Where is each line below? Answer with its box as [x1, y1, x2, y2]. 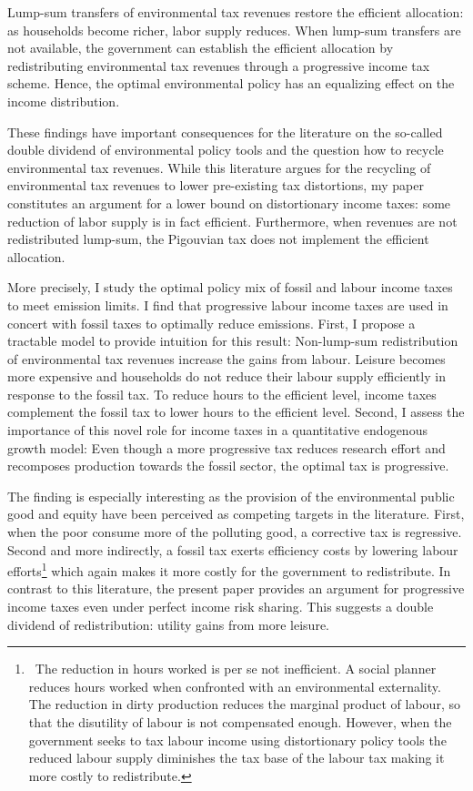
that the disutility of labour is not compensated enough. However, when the [28, 713, 452, 732]
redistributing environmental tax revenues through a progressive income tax [7, 56, 430, 75]
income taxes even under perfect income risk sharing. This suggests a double [7, 597, 434, 616]
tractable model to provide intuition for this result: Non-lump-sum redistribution [7, 331, 458, 350]
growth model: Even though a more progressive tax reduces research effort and [7, 438, 446, 457]
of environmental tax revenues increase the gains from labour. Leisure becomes [7, 349, 446, 368]
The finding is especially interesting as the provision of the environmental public [7, 486, 455, 505]
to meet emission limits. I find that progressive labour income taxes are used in [7, 295, 448, 314]
